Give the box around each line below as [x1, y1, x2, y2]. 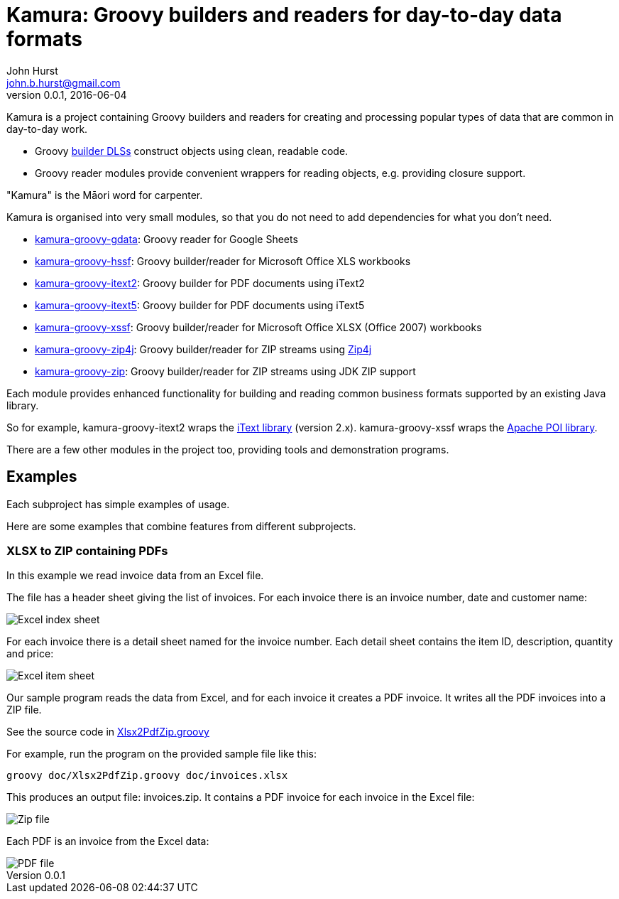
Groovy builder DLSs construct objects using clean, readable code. [35, 144, 349, 157]
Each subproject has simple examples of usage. [6, 497, 230, 510]
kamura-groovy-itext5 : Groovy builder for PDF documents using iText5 [35, 298, 365, 311]
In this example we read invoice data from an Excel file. [6, 569, 264, 582]
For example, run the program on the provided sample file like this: [6, 748, 317, 760]
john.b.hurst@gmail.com [6, 76, 121, 89]
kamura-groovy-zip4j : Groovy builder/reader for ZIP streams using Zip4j [35, 343, 372, 355]
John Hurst [6, 64, 58, 77]
